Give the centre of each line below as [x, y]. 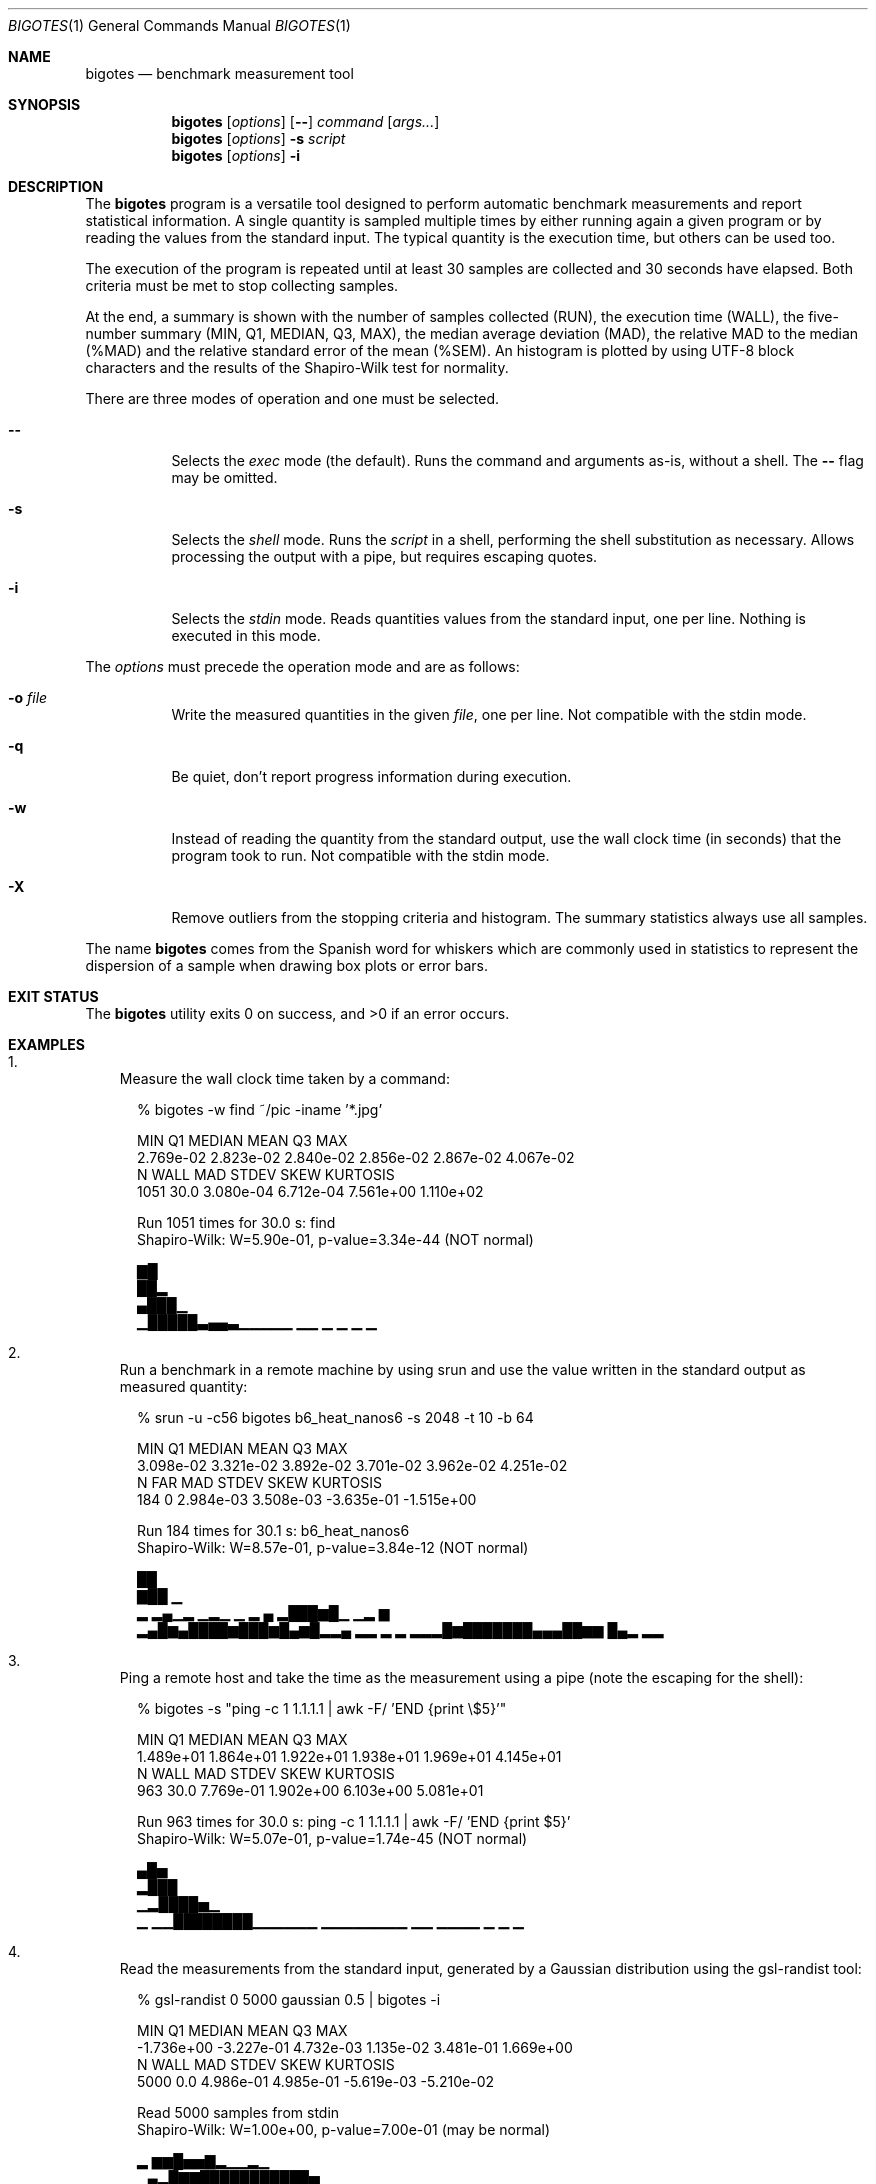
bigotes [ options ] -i [236, 155]
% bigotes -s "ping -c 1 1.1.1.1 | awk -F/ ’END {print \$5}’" [322, 1708]
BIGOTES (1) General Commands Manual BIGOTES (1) [179, 25]
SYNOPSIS [44, 104]
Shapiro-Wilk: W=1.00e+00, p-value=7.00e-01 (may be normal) [344, 2129]
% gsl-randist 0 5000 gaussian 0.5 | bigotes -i [289, 1999]
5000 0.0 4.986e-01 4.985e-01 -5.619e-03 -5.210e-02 [316, 2081]
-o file [28, 697]
